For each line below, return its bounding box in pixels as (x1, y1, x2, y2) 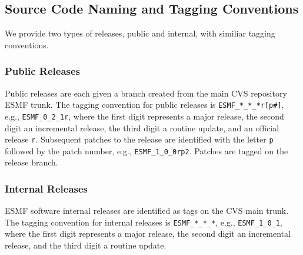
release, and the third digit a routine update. (5, 239, 167, 251)
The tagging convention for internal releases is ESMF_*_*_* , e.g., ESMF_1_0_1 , (5, 216, 282, 228)
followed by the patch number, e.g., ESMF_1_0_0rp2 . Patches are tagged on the (5, 144, 288, 157)
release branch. (5, 156, 58, 168)
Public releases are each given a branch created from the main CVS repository (5, 87, 287, 99)
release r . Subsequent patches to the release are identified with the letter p (5, 133, 274, 145)
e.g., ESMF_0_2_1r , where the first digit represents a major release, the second (5, 110, 284, 122)
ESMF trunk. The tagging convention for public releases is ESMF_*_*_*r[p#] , (5, 98, 284, 111)
